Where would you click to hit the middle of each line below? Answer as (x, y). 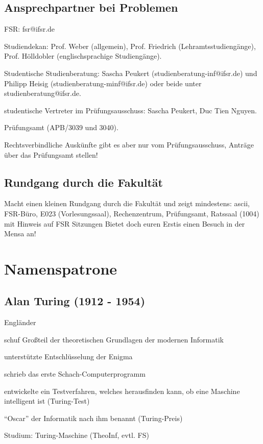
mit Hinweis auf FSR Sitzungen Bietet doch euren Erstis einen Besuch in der (125, 223)
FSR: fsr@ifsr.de (30, 29)
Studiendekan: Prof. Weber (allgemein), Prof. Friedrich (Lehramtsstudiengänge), (130, 46)
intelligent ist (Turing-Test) (47, 401)
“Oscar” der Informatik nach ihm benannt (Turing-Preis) (93, 418)
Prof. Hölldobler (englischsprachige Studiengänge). (83, 56)
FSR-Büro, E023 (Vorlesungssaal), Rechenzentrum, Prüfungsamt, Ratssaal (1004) (132, 213)
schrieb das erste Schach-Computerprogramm (75, 374)
